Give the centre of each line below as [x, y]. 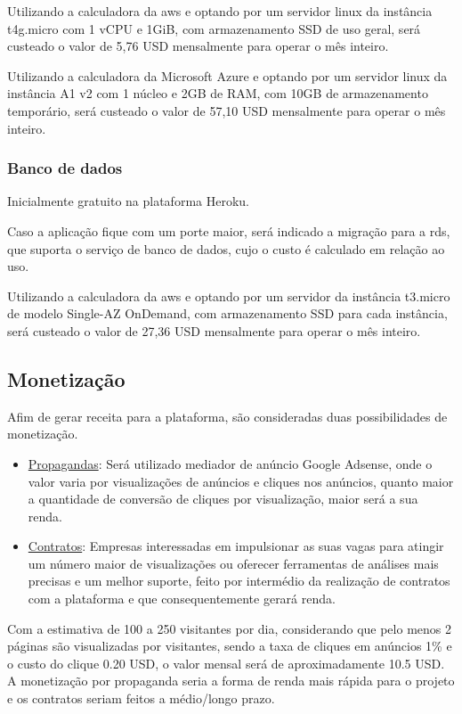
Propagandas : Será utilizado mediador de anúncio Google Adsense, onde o [230, 463]
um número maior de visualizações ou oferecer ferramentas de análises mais [233, 563]
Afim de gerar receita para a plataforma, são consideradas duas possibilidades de [227, 416]
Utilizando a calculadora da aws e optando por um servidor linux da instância [220, 11]
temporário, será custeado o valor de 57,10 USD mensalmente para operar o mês [227, 110]
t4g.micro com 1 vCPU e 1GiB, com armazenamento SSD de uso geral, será [214, 28]
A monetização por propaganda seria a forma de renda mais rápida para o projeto [231, 681]
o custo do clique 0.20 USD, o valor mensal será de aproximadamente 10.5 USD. [226, 663]
